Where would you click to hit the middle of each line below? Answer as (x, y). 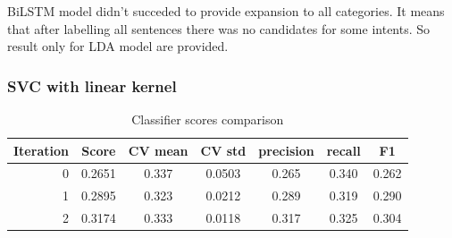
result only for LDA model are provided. (118, 46)
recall (343, 150)
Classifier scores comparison (208, 119)
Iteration (41, 150)
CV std (223, 150)
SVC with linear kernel (92, 85)
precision (286, 150)
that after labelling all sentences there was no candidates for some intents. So (219, 28)
